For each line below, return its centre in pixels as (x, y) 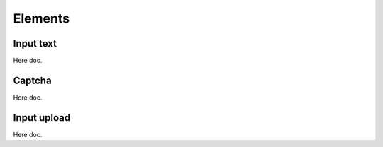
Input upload (42, 118)
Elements (41, 18)
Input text (35, 43)
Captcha (33, 80)
